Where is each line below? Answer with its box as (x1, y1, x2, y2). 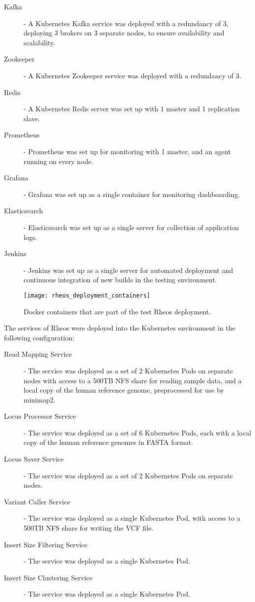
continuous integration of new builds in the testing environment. (24, 274, 217, 285)
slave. (24, 113, 40, 123)
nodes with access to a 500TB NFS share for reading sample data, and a (24, 375, 242, 385)
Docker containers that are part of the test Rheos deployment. (24, 306, 211, 316)
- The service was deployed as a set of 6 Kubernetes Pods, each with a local (24, 427, 252, 437)
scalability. (24, 37, 56, 47)
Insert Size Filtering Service (4, 539, 87, 549)
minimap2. (24, 394, 56, 404)
